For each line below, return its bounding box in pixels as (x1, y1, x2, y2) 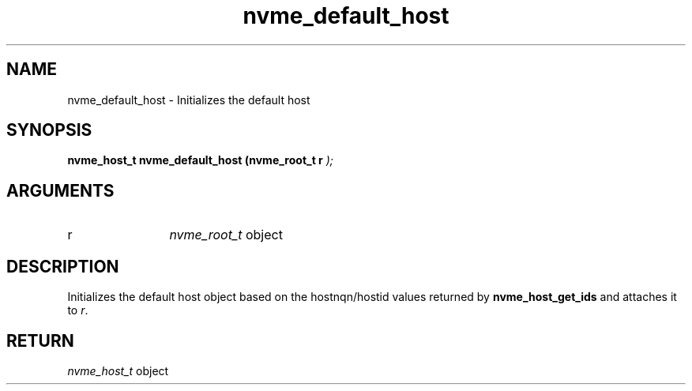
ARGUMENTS (6, 180, 115, 201)
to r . (67, 303, 88, 318)
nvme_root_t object (169, 227, 283, 243)
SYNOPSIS (6, 120, 92, 141)
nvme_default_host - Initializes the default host (67, 92, 310, 107)
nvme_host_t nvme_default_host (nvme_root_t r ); (67, 153, 334, 167)
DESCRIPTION (6, 256, 119, 276)
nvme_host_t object (67, 363, 169, 378)
